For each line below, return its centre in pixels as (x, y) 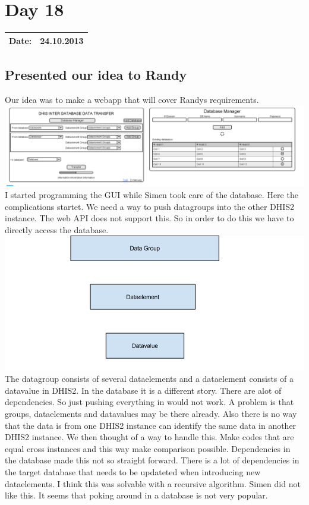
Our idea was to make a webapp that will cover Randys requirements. (132, 99)
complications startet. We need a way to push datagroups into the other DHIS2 (150, 206)
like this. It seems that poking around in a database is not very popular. (136, 495)
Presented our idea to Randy (96, 75)
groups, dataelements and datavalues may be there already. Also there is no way (151, 413)
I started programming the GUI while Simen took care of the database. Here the (152, 194)
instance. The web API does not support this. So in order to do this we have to (149, 218)
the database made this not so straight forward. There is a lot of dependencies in (152, 460)
